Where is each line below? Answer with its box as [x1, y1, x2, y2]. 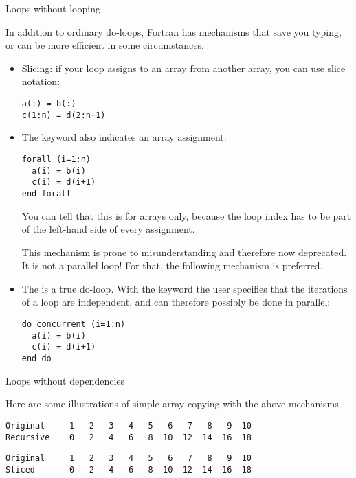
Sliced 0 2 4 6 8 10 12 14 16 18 [5, 464, 252, 475]
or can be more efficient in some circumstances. [5, 38, 204, 52]
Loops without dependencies [5, 373, 125, 387]
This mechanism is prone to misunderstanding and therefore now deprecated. [21, 244, 347, 259]
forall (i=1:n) [21, 154, 91, 164]
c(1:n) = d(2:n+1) [21, 110, 106, 120]
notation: [21, 74, 60, 89]
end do [21, 354, 52, 364]
